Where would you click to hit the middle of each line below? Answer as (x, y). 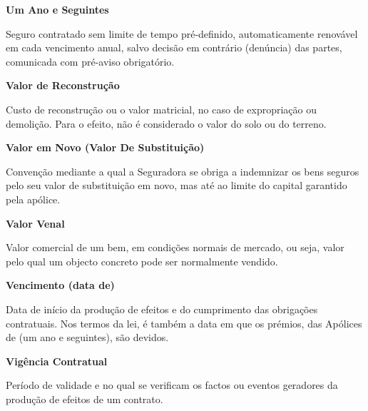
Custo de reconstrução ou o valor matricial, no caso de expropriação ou (162, 109)
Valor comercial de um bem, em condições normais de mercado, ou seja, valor (175, 247)
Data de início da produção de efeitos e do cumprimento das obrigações (162, 309)
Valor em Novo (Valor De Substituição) (105, 147)
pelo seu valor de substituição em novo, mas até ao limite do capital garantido (177, 185)
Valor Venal (35, 223)
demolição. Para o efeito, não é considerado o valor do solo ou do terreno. (166, 123)
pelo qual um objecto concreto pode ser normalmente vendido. (142, 261)
